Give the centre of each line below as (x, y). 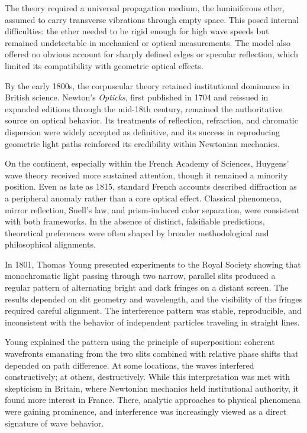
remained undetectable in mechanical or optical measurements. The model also (148, 42)
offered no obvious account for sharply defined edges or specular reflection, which (151, 54)
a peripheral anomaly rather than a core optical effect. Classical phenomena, (143, 198)
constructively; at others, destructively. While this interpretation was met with (148, 377)
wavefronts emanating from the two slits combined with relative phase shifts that (152, 354)
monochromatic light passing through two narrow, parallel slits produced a (140, 276)
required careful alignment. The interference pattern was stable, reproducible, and (153, 310)
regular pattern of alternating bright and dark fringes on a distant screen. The (147, 287)
